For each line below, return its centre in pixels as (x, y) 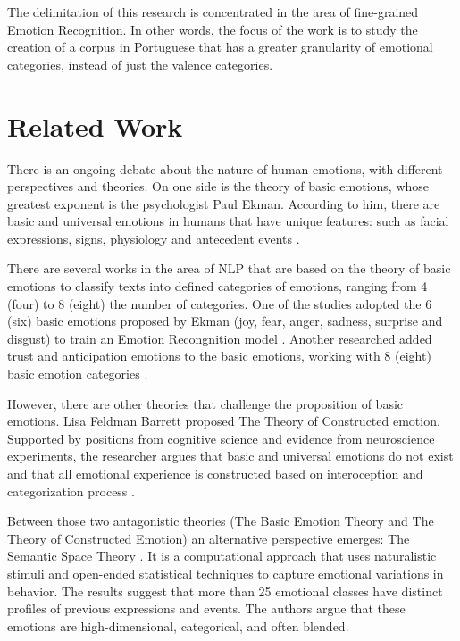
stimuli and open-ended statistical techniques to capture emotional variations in (226, 573)
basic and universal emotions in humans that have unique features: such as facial (228, 221)
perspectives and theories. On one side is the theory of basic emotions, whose (218, 186)
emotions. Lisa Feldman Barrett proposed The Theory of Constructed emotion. (224, 421)
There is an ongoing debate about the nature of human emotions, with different (225, 168)
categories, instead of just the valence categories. (140, 64)
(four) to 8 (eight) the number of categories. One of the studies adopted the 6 (220, 303)
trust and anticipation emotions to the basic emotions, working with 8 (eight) (219, 356)
